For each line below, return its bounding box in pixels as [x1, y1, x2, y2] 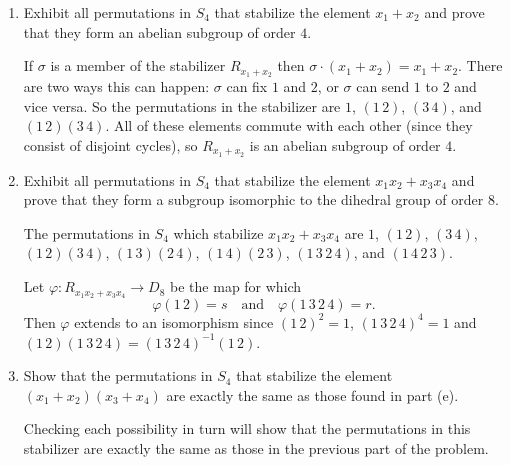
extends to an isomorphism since [74, 311, 274, 332]
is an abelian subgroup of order [249, 134, 441, 155]
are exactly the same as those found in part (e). [166, 384, 459, 405]
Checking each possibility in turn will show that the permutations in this [23, 418, 471, 439]
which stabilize [173, 222, 264, 243]
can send [356, 76, 410, 97]
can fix [226, 76, 268, 97]
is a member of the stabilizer [50, 55, 226, 76]
